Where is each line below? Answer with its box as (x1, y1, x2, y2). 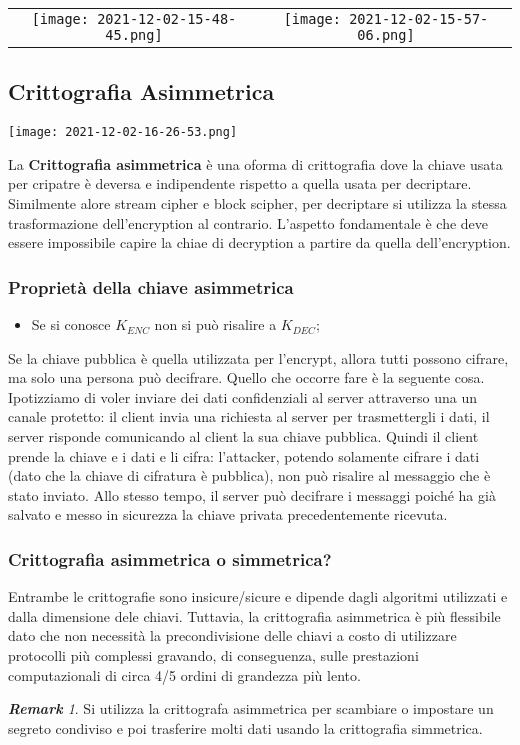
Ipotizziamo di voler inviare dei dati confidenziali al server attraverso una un (8, 386, 478, 407)
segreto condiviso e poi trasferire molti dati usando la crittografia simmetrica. (8, 717, 483, 738)
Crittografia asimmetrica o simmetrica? (8, 546, 332, 571)
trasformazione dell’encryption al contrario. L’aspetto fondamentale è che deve (8, 212, 489, 233)
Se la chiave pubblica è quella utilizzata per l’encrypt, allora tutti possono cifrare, (8, 347, 509, 368)
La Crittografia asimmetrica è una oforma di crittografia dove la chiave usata (8, 153, 503, 174)
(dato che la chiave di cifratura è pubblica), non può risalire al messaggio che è (8, 465, 491, 486)
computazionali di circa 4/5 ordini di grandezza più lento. (8, 664, 361, 685)
